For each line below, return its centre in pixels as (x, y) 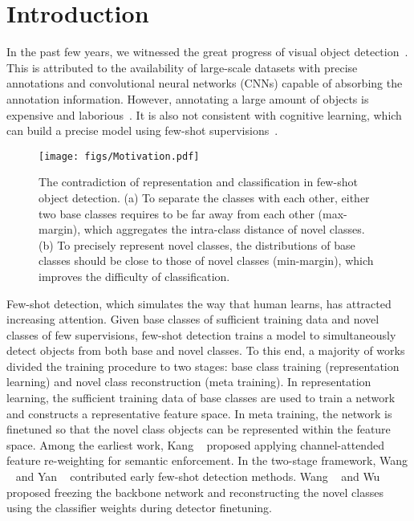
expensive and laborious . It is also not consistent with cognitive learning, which (204, 114)
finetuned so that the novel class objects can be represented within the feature (199, 429)
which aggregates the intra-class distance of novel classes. (224, 229)
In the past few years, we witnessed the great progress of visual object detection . (207, 52)
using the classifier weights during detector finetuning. (140, 508)
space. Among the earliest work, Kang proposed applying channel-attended (195, 444)
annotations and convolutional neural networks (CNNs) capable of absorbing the (205, 83)
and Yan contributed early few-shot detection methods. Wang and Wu (198, 476)
